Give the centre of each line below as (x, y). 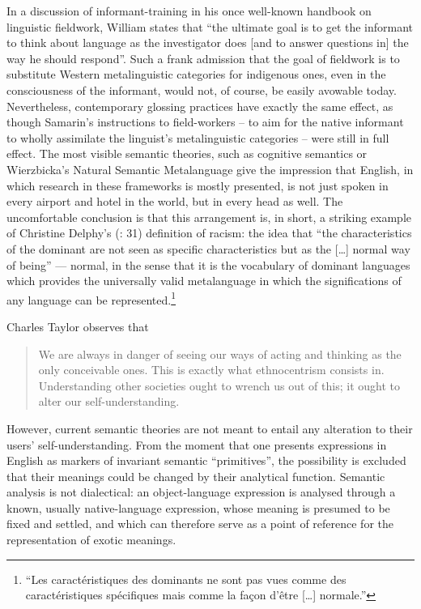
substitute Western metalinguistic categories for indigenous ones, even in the (196, 74)
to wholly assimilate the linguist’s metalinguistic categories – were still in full (198, 137)
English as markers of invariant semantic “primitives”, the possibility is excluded (206, 460)
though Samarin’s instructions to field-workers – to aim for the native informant (205, 122)
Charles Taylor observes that (78, 326)
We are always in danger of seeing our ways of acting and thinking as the (220, 353)
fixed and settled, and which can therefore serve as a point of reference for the (200, 524)
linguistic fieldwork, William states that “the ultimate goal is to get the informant (210, 26)
